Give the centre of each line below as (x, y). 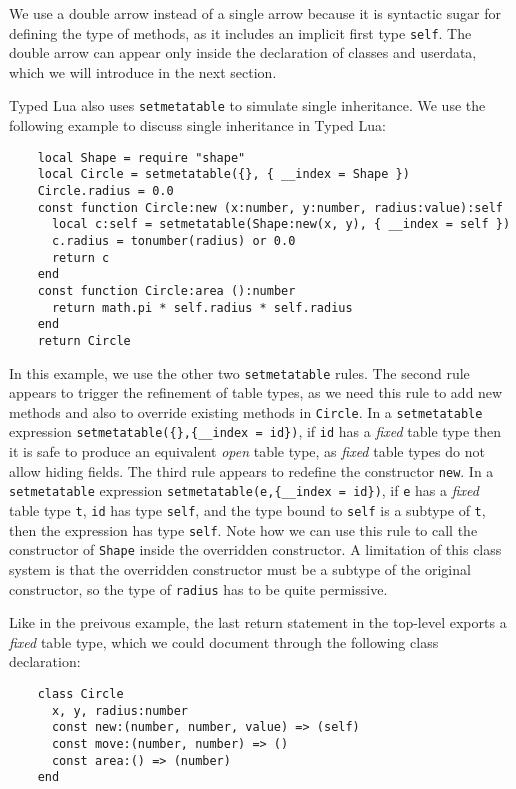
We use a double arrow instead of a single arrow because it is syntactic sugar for (255, 13)
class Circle (80, 694)
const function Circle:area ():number (166, 290)
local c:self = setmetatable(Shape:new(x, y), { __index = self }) (281, 224)
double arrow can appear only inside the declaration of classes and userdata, (243, 52)
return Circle (84, 340)
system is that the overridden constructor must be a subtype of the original (240, 569)
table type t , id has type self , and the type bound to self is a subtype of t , (247, 510)
